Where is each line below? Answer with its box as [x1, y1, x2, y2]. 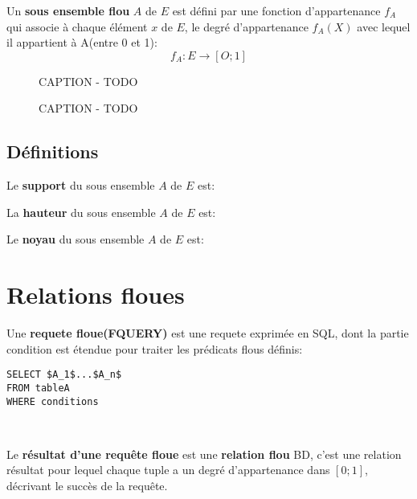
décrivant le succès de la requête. [6, 477, 168, 494]
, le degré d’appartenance [184, 18, 309, 35]
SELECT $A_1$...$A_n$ [6, 369, 122, 381]
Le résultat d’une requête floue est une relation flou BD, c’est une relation [6, 445, 402, 462]
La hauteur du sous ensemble [6, 203, 156, 220]
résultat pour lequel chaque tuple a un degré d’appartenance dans [6, 461, 330, 478]
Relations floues [6, 278, 185, 311]
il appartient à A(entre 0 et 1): [6, 34, 157, 51]
